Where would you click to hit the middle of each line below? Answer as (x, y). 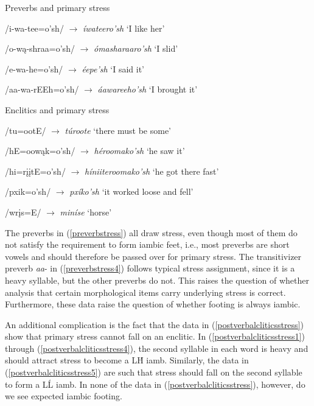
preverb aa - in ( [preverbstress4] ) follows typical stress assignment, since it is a (150, 268)
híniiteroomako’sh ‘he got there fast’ (152, 171)
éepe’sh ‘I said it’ (113, 68)
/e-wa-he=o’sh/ (34, 68)
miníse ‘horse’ (86, 212)
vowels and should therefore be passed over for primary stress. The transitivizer (153, 256)
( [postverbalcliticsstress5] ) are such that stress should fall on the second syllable (154, 372)
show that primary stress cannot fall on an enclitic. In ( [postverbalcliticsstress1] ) (155, 336)
